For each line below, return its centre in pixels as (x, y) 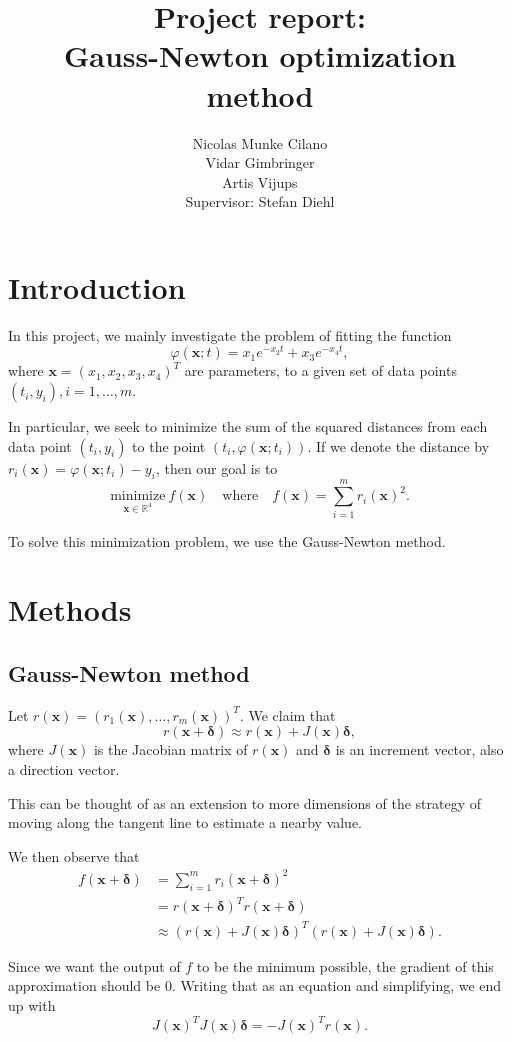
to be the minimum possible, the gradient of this (345, 965)
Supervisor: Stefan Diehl (260, 201)
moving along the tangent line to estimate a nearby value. (185, 822)
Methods (70, 609)
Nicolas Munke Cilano (260, 142)
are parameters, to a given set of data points (320, 370)
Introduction (97, 286)
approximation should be (84, 985)
